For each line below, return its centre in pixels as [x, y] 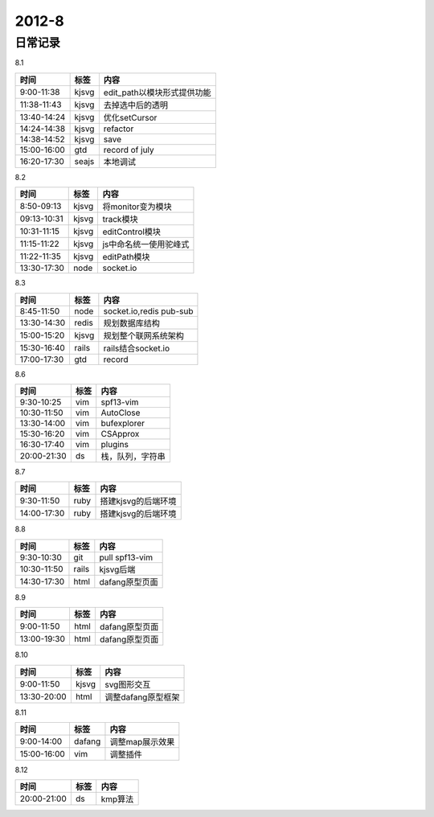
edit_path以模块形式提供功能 [158, 92]
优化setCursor [130, 117]
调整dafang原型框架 [142, 697]
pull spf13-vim [126, 557]
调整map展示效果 [142, 741]
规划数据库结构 [132, 323]
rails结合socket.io [137, 348]
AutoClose [121, 413]
